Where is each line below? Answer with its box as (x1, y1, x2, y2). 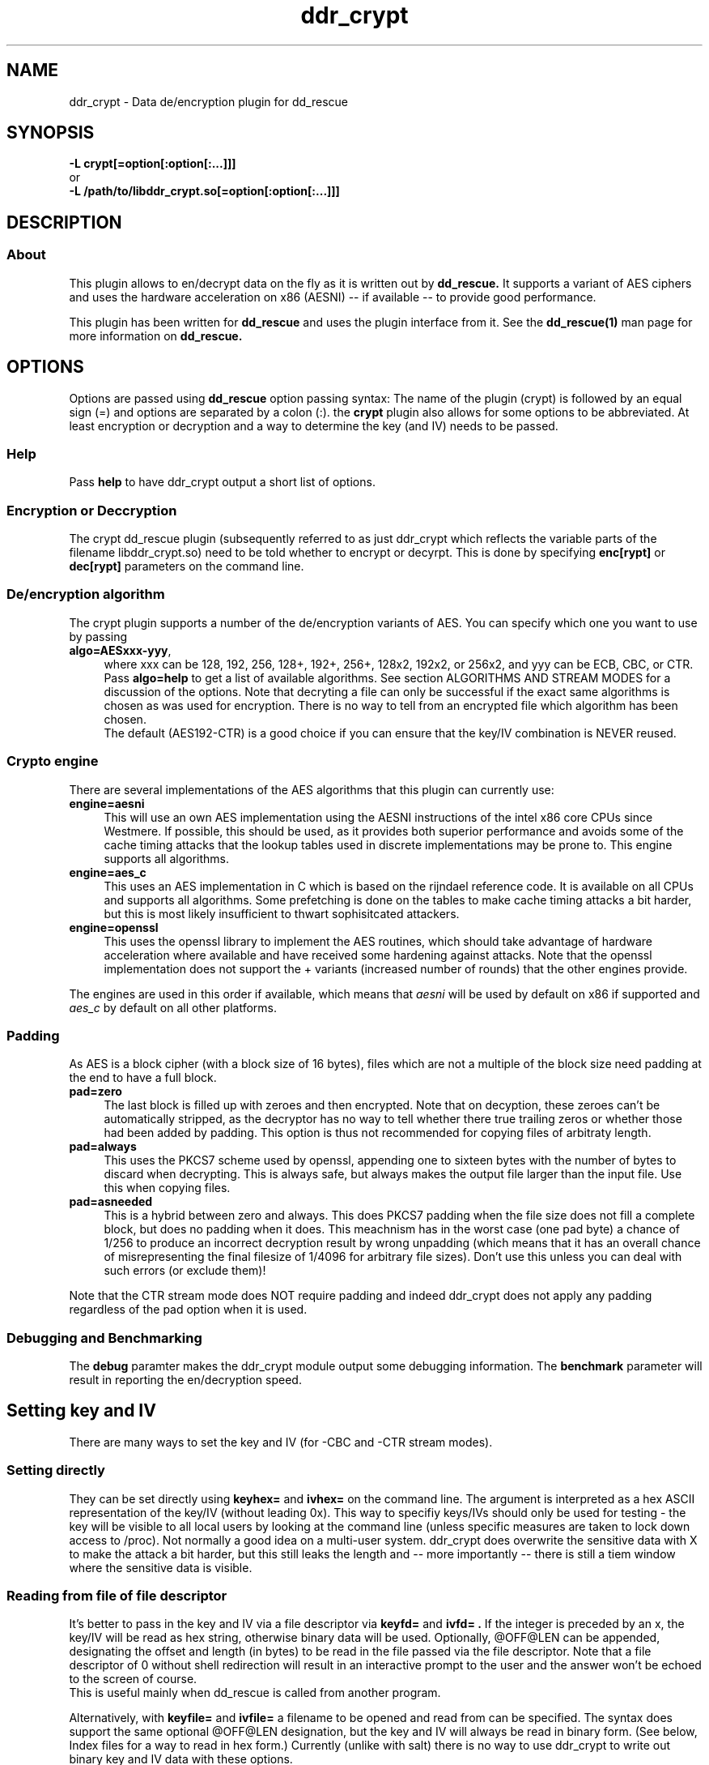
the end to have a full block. (69, 1071, 217, 1085)
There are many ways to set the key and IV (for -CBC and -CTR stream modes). (69, 1434, 493, 1449)
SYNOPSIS (6, 122, 95, 143)
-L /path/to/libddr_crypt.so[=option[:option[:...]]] (69, 184, 340, 199)
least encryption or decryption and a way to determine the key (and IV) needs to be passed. (69, 418, 558, 433)
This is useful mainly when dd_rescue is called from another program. (69, 1686, 441, 1700)
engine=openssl (69, 920, 159, 934)
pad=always (69, 1139, 137, 1154)
